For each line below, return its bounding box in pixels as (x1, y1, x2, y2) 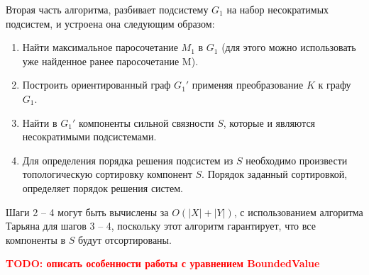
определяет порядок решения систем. (22, 180, 183, 195)
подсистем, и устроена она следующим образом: (6, 16, 215, 30)
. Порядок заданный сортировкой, (202, 167, 348, 181)
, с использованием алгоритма (233, 204, 363, 219)
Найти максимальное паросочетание (22, 40, 178, 55)
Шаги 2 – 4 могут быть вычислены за (6, 204, 169, 219)
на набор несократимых (226, 2, 329, 16)
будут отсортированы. (78, 232, 172, 247)
